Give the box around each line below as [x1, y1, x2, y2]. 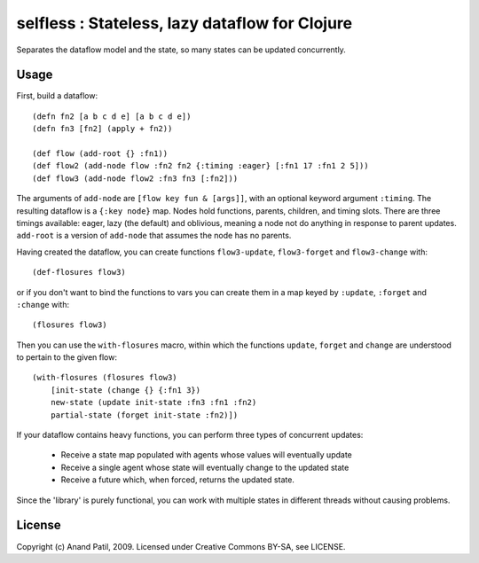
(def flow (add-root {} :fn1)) [32, 149, 169, 159]
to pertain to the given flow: [16, 352, 117, 363]
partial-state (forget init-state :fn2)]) [50, 410, 239, 420]
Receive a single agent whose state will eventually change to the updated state [60, 462, 349, 473]
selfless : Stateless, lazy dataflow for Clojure [16, 13, 353, 33]
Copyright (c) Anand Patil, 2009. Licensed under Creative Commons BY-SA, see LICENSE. [16, 541, 346, 551]
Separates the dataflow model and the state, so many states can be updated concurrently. [16, 44, 346, 55]
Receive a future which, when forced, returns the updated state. [60, 474, 294, 485]
